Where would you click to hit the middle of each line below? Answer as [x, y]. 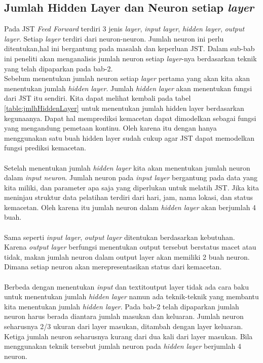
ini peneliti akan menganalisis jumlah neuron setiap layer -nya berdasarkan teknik [130, 58]
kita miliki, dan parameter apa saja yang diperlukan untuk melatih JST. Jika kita [132, 187]
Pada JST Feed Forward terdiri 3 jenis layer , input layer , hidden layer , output [124, 29]
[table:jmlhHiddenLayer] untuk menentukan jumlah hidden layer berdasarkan [124, 108]
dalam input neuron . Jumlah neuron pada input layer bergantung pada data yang [131, 177]
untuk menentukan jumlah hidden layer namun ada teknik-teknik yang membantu [131, 296]
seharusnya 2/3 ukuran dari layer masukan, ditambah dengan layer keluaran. [124, 326]
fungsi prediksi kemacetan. [45, 148]
